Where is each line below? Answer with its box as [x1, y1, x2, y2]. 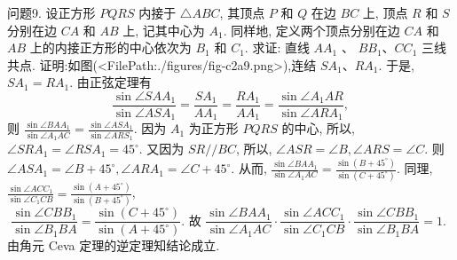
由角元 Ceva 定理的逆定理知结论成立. [7, 236, 220, 255]
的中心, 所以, [281, 119, 355, 138]
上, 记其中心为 [122, 20, 205, 39]
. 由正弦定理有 [69, 73, 152, 91]
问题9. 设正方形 [7, 4, 96, 21]
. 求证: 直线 [244, 38, 310, 57]
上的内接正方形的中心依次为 [29, 38, 192, 57]
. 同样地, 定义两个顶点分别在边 [223, 20, 400, 39]
